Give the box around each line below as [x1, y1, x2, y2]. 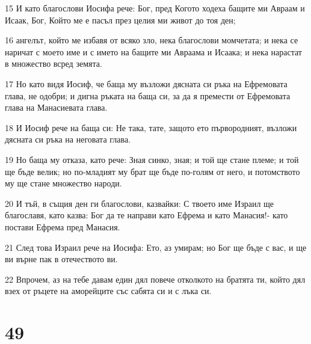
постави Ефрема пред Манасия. [5, 220, 120, 233]
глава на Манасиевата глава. [5, 101, 108, 114]
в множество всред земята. [5, 57, 102, 70]
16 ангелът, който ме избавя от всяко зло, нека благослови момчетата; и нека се [5, 34, 298, 46]
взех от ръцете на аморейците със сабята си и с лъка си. [5, 284, 212, 297]
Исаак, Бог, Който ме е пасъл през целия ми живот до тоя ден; [5, 13, 236, 26]
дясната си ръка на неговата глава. [5, 133, 131, 146]
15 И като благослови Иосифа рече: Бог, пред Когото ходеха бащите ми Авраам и [5, 2, 305, 14]
